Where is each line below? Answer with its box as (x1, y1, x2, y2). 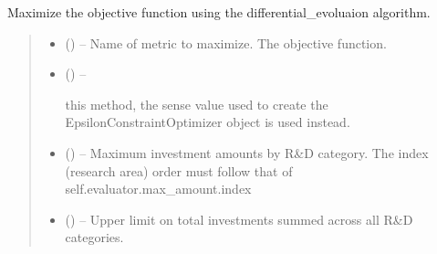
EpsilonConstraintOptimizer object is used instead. (65, 112, 350, 132)
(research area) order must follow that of (65, 161, 293, 180)
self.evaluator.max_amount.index (65, 179, 252, 198)
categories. (65, 228, 124, 247)
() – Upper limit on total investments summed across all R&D (65, 209, 413, 228)
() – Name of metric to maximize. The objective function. (65, 33, 387, 52)
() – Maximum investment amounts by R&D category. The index (65, 143, 429, 162)
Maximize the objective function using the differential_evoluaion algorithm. (7, 3, 431, 21)
